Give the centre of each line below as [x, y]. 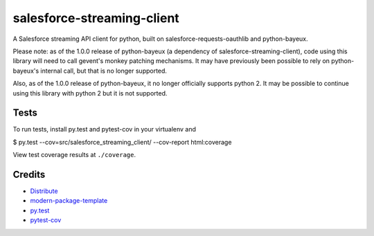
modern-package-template [69, 201]
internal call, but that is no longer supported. [104, 71]
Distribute [44, 191]
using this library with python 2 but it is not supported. [90, 93]
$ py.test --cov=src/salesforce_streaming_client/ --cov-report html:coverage [122, 142]
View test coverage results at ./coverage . [74, 155]
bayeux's [26, 71]
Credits [29, 174]
